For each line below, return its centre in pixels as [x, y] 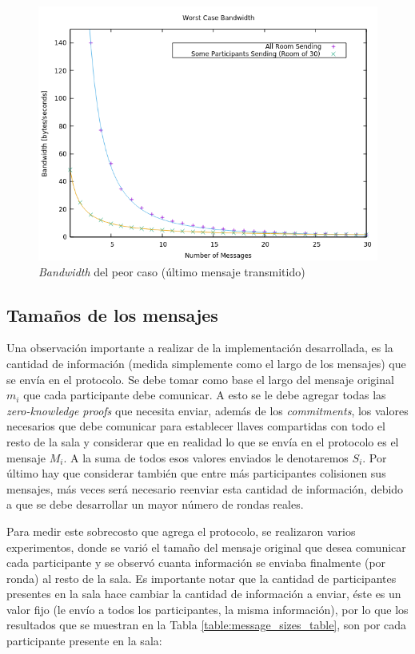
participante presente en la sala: [84, 641]
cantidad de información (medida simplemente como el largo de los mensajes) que [206, 363]
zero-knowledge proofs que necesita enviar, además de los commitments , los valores [207, 410]
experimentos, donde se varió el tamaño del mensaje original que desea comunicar [206, 547]
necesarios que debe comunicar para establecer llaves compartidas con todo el [196, 426]
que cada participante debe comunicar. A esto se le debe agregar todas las [205, 395]
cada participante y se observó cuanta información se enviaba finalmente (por [196, 563]
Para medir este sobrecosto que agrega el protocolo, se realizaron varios [181, 531]
